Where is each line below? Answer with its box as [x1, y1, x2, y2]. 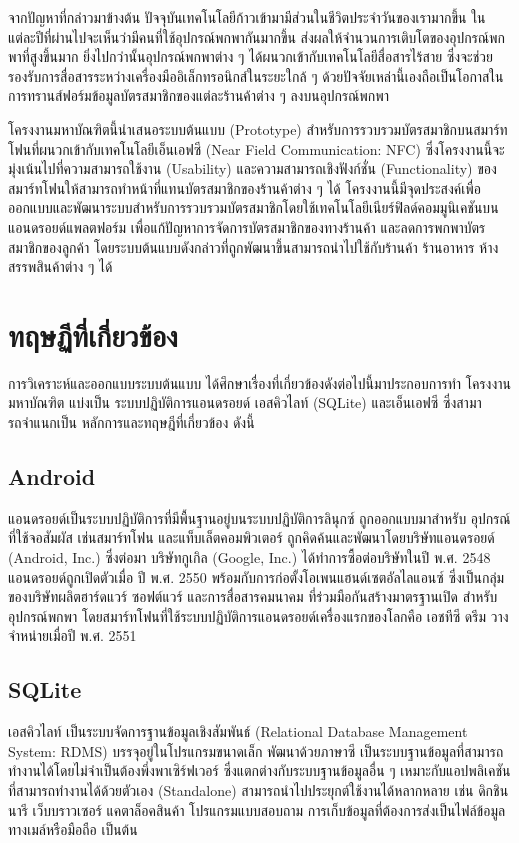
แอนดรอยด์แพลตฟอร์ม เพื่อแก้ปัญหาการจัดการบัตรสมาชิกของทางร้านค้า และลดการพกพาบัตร [8, 216, 486, 237]
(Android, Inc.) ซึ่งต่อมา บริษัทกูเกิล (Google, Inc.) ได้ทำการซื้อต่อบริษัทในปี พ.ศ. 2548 [8, 547, 491, 568]
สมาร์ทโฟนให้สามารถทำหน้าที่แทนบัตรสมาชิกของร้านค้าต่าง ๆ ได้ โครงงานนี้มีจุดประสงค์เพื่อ [8, 177, 481, 198]
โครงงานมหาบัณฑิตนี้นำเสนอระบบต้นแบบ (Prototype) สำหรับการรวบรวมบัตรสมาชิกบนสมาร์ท [8, 118, 508, 139]
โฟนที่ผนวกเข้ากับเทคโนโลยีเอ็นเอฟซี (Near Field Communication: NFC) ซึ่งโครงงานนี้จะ [8, 138, 505, 159]
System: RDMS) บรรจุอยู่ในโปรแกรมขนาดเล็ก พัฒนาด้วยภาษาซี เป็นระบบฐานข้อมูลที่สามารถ [8, 740, 504, 761]
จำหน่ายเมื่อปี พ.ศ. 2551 [8, 625, 137, 646]
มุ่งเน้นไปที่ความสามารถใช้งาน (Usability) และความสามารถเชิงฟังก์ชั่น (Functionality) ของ [8, 158, 497, 179]
